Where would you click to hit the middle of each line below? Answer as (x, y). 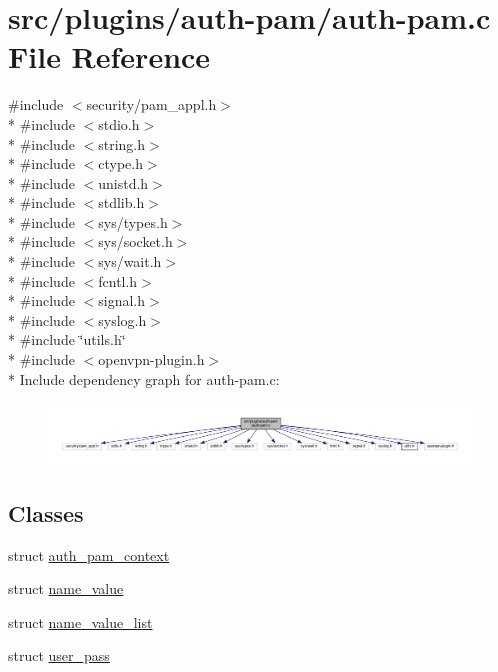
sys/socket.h (135, 241)
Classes (46, 512)
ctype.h (120, 163)
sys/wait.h (130, 261)
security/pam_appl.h (151, 104)
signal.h (121, 300)
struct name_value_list (80, 621)
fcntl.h (118, 280)
